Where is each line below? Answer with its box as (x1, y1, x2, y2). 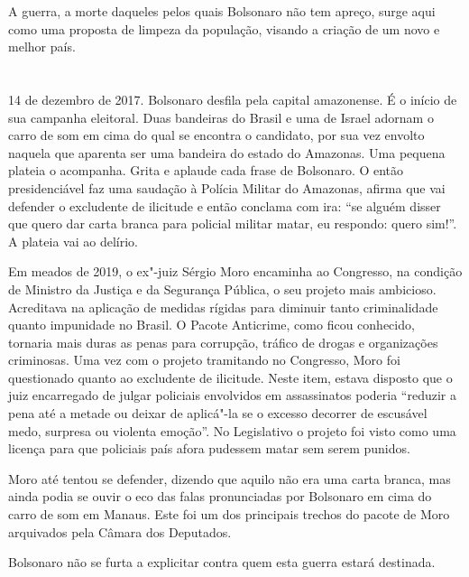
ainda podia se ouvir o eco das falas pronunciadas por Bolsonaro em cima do (8, 487, 432, 506)
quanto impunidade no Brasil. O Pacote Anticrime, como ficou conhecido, (8, 315, 415, 334)
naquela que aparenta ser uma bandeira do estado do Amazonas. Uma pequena (8, 143, 446, 162)
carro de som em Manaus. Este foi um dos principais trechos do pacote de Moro (8, 505, 450, 524)
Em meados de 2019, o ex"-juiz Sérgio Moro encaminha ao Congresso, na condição (8, 262, 463, 281)
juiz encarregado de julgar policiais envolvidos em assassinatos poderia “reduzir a (8, 386, 456, 405)
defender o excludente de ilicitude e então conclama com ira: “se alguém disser (8, 196, 441, 215)
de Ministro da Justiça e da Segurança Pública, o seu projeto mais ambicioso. (8, 279, 437, 298)
